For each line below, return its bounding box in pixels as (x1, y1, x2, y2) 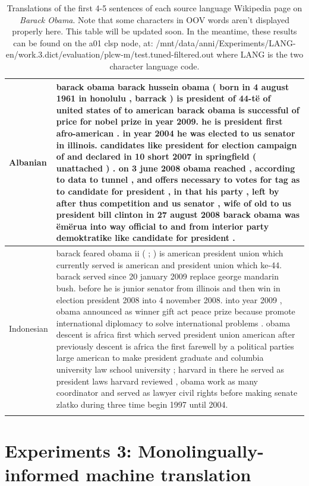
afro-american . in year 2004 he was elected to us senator (56, 126, 295, 139)
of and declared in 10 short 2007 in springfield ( (56, 150, 257, 163)
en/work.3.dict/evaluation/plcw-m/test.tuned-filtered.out (5, 48, 214, 61)
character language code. (109, 59, 200, 72)
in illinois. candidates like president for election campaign (56, 138, 297, 151)
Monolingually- (138, 439, 264, 463)
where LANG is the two (216, 48, 304, 61)
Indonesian (9, 322, 48, 335)
